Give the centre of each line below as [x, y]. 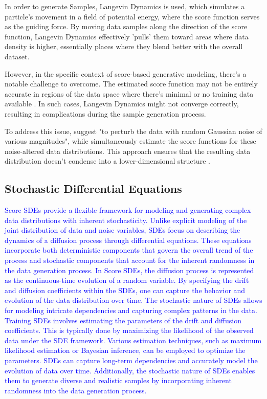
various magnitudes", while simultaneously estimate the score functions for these [130, 141]
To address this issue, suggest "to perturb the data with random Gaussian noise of [133, 131]
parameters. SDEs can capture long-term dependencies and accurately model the [131, 360]
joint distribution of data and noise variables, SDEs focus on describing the [123, 230]
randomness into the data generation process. [76, 390]
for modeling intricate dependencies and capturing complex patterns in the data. [131, 310]
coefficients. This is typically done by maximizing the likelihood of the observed [129, 330]
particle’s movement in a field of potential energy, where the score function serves [132, 16]
